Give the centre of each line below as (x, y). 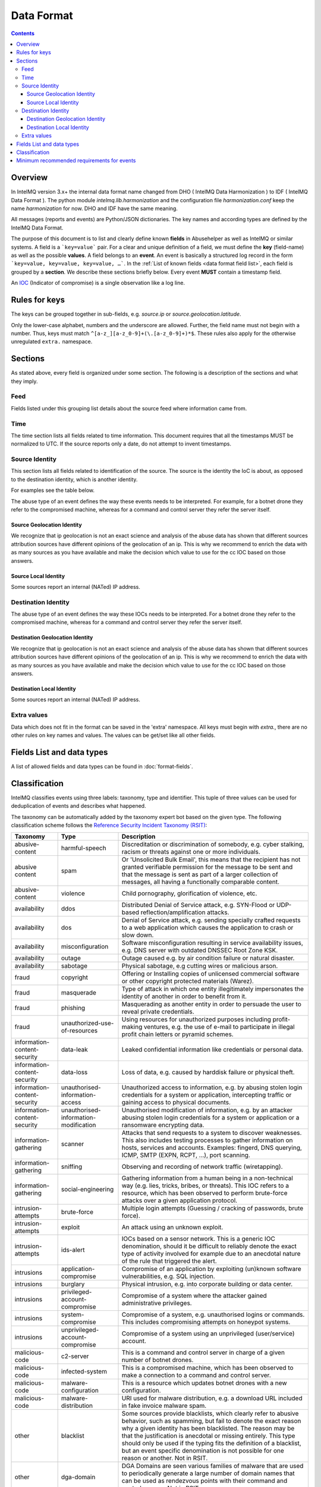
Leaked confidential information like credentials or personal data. (213, 1050)
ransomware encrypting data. (163, 1125)
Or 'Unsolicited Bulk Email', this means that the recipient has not (211, 859)
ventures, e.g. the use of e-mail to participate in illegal (219, 1027)
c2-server (75, 1356)
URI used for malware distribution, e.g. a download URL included (212, 1398)
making (132, 1027)
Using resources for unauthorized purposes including (196, 1019)
